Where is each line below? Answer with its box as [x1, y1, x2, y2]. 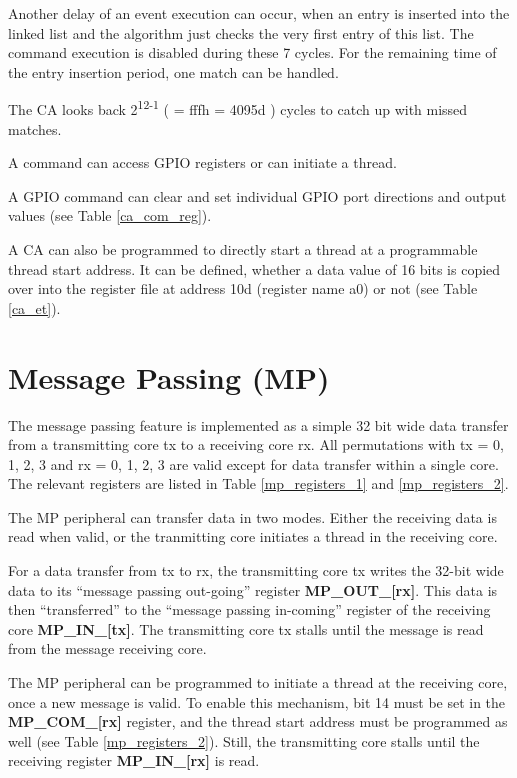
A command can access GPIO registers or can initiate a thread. [8, 152, 397, 173]
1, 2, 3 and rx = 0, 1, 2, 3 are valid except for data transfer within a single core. [8, 453, 499, 474]
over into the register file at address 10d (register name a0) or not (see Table [8, 278, 478, 299]
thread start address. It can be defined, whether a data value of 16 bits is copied [8, 258, 501, 279]
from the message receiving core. [8, 638, 207, 659]
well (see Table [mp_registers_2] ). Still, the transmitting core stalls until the [8, 730, 480, 751]
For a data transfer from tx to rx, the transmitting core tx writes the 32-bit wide [8, 560, 504, 581]
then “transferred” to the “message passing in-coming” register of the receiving [8, 599, 491, 620]
